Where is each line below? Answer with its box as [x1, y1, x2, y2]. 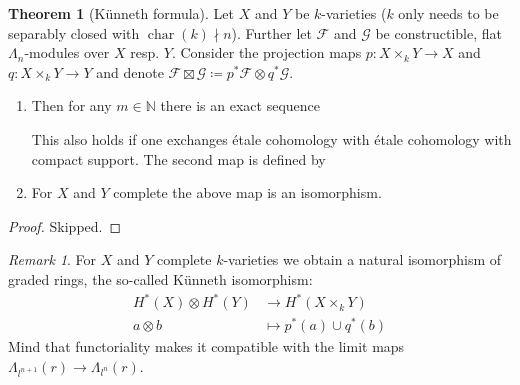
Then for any [31, 95, 112, 116]
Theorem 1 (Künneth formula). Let [8, 3, 235, 23]
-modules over [24, 42, 110, 63]
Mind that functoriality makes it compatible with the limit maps [8, 336, 405, 357]
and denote [96, 61, 164, 82]
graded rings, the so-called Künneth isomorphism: [8, 268, 313, 289]
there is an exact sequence [160, 95, 320, 116]
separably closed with [8, 22, 140, 43]
